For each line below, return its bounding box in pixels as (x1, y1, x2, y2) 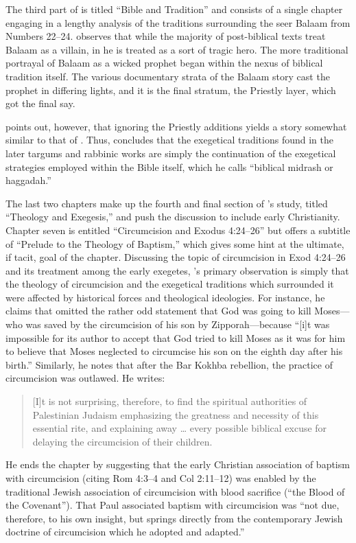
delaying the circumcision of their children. (32, 434, 213, 448)
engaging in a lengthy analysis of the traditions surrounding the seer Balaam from (5, 15, 351, 30)
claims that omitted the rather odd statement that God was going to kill (5, 303, 311, 318)
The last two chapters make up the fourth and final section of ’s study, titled (5, 196, 328, 210)
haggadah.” (5, 173, 51, 187)
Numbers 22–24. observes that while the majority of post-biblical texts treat (5, 29, 326, 43)
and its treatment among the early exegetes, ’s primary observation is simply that (5, 263, 349, 277)
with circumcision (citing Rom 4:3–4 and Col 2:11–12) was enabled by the (5, 471, 316, 485)
